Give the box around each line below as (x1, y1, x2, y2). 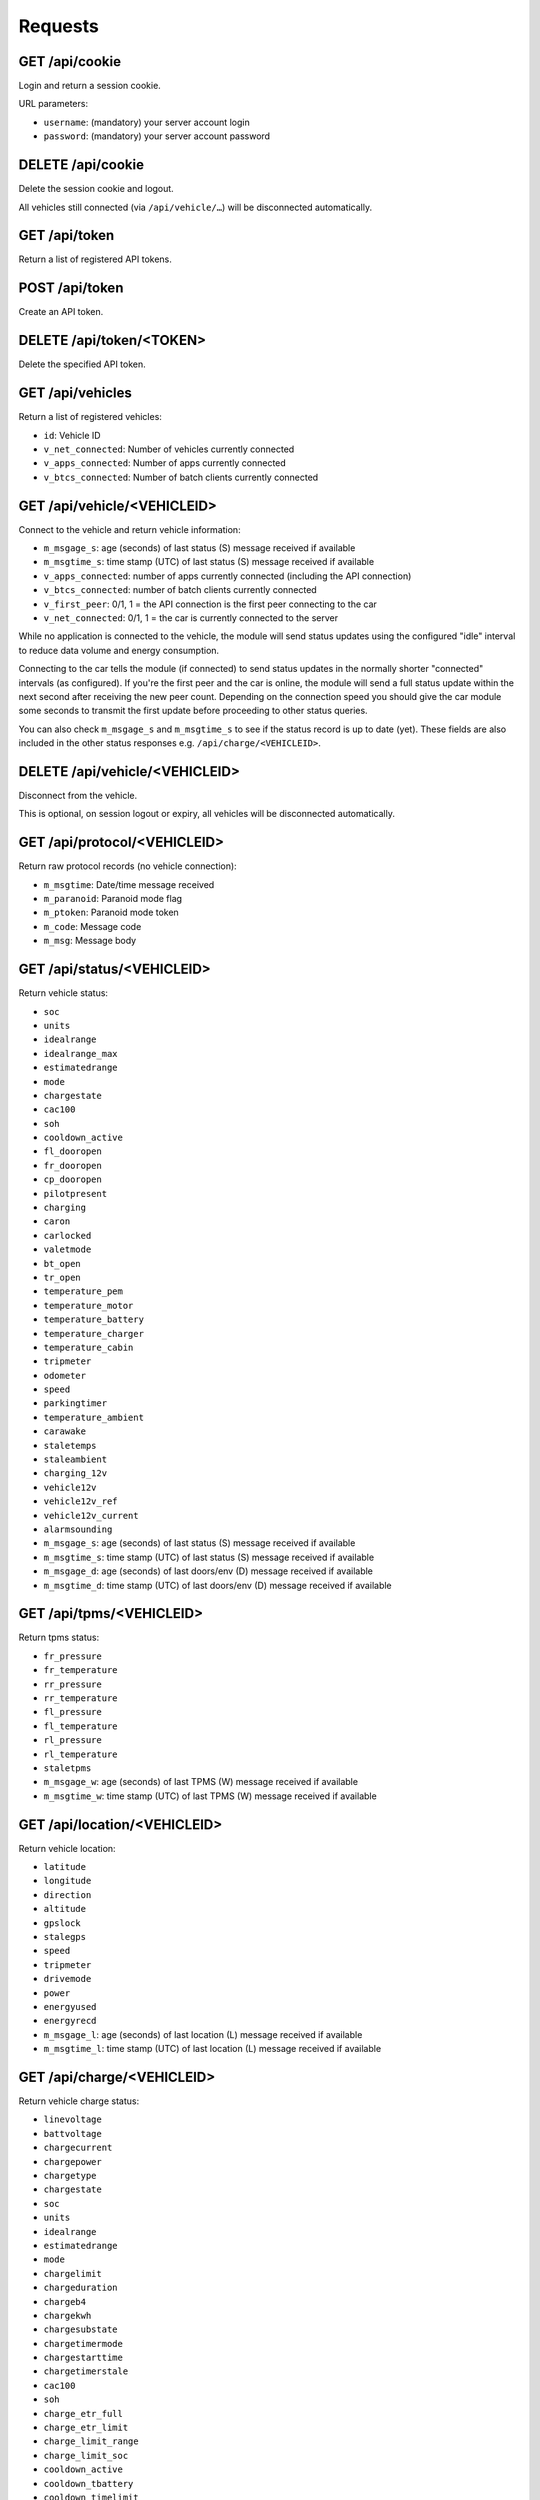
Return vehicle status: (18, 987, 109, 999)
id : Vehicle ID (43, 429, 101, 441)
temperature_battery (43, 1314, 145, 1325)
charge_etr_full (43, 2408, 124, 2419)
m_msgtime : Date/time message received (43, 878, 215, 890)
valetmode (43, 1244, 92, 1255)
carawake (43, 1426, 87, 1437)
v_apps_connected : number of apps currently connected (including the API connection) (43, 570, 412, 582)
